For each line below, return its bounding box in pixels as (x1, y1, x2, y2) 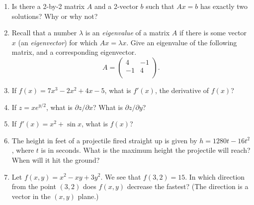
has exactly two (200, 1, 248, 11)
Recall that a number (11, 27, 77, 38)
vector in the (11, 191, 51, 201)
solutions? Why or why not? (11, 10, 98, 21)
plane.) (78, 191, 99, 201)
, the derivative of (155, 85, 209, 95)
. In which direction (185, 171, 245, 182)
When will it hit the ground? (11, 154, 100, 165)
